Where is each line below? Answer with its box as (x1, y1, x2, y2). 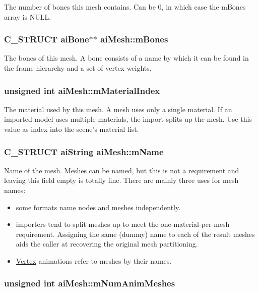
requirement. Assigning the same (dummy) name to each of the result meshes (16, 228, 255, 239)
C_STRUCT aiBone (4, 33, 89, 45)
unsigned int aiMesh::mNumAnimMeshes (4, 277, 175, 289)
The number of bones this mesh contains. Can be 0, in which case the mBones (4, 2, 246, 12)
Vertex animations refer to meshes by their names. (16, 255, 172, 266)
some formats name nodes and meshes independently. (16, 202, 181, 212)
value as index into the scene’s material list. (4, 124, 139, 134)
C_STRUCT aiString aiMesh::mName (4, 145, 164, 158)
